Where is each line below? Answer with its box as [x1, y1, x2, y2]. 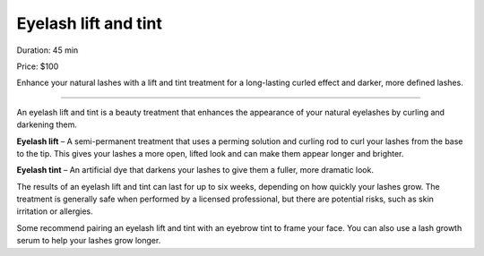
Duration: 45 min [16, 45, 79, 55]
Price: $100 [16, 61, 59, 72]
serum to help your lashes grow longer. [16, 235, 161, 246]
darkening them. [16, 119, 78, 130]
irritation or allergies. [16, 206, 93, 217]
